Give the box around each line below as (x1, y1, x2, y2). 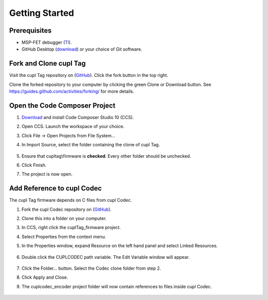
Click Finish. (21, 162, 47, 168)
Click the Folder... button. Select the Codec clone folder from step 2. (21, 265, 161, 271)
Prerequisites (9, 26, 52, 35)
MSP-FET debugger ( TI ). (21, 40, 72, 46)
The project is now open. (21, 171, 73, 177)
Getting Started (9, 7, 74, 18)
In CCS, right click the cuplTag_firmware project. (21, 225, 121, 231)
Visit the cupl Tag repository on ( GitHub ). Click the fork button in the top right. (9, 72, 168, 78)
